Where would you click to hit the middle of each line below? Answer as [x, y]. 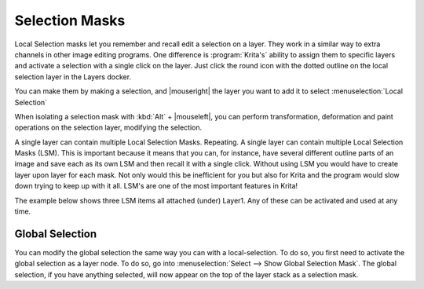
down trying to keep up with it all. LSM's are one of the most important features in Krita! [156, 186]
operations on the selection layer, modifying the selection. [108, 128]
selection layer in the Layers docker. [73, 77]
